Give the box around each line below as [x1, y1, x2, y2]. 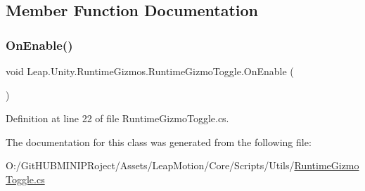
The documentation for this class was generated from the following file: [6, 134, 312, 149]
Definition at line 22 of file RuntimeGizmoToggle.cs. [6, 111, 229, 126]
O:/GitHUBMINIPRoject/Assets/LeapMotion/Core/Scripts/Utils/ [6, 158, 295, 173]
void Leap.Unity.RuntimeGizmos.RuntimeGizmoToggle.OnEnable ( [6, 64, 294, 78]
